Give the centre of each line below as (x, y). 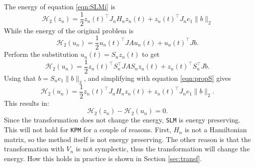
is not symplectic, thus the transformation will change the (163, 149)
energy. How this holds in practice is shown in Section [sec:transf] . (103, 158)
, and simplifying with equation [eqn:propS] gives (157, 78)
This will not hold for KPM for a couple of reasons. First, (88, 130)
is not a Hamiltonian (216, 130)
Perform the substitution (41, 54)
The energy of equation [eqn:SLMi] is (60, 6)
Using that (20, 78)
